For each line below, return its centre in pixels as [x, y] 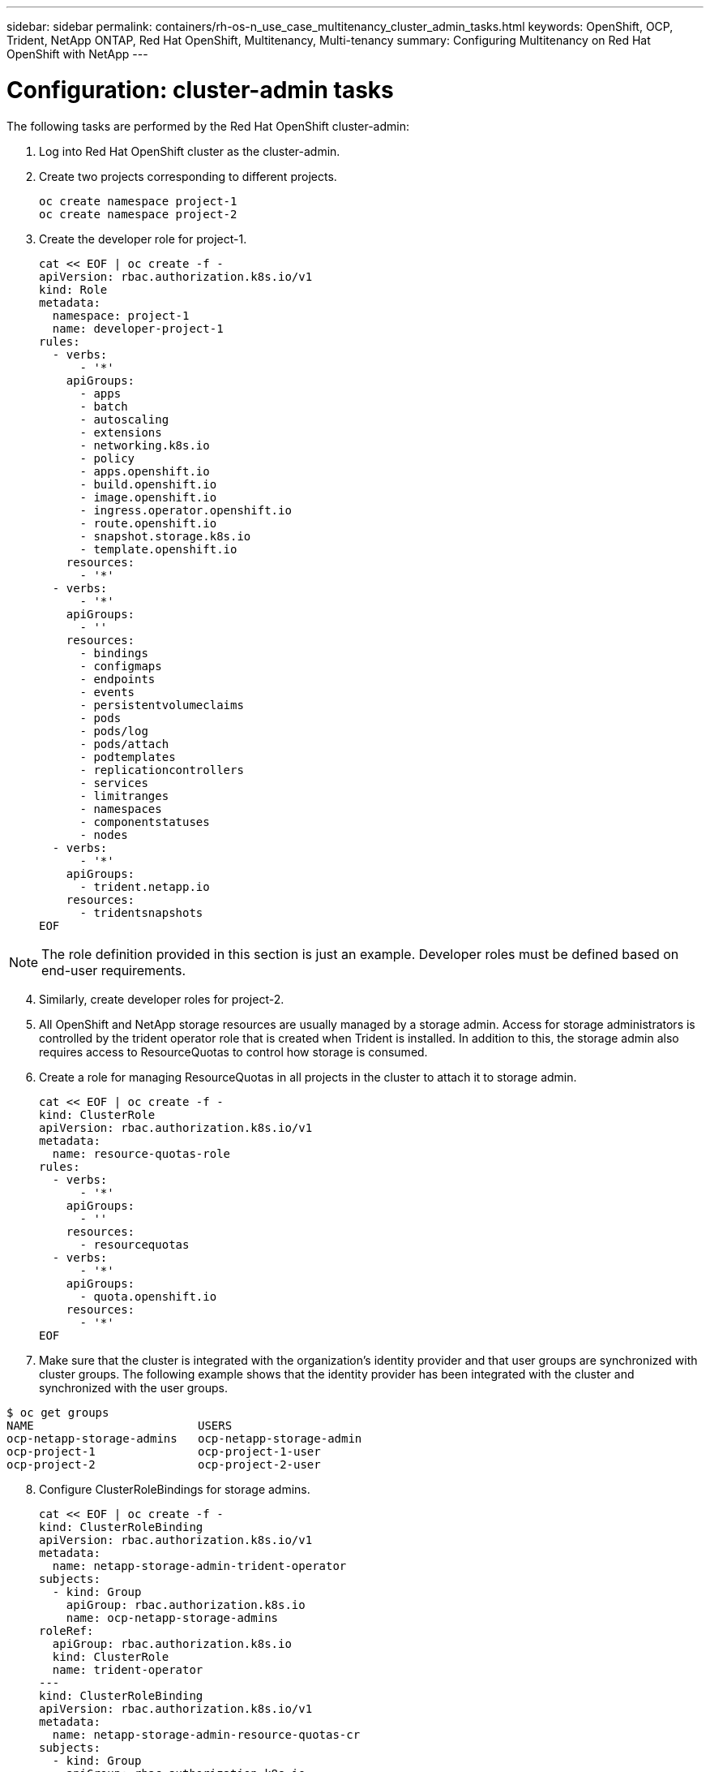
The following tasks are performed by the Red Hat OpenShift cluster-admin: [208, 126]
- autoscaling [124, 419]
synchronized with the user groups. [134, 1387]
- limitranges [124, 796]
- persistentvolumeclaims [162, 705]
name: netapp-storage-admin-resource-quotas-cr [206, 1734]
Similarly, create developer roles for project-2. [162, 999]
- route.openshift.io [148, 523]
